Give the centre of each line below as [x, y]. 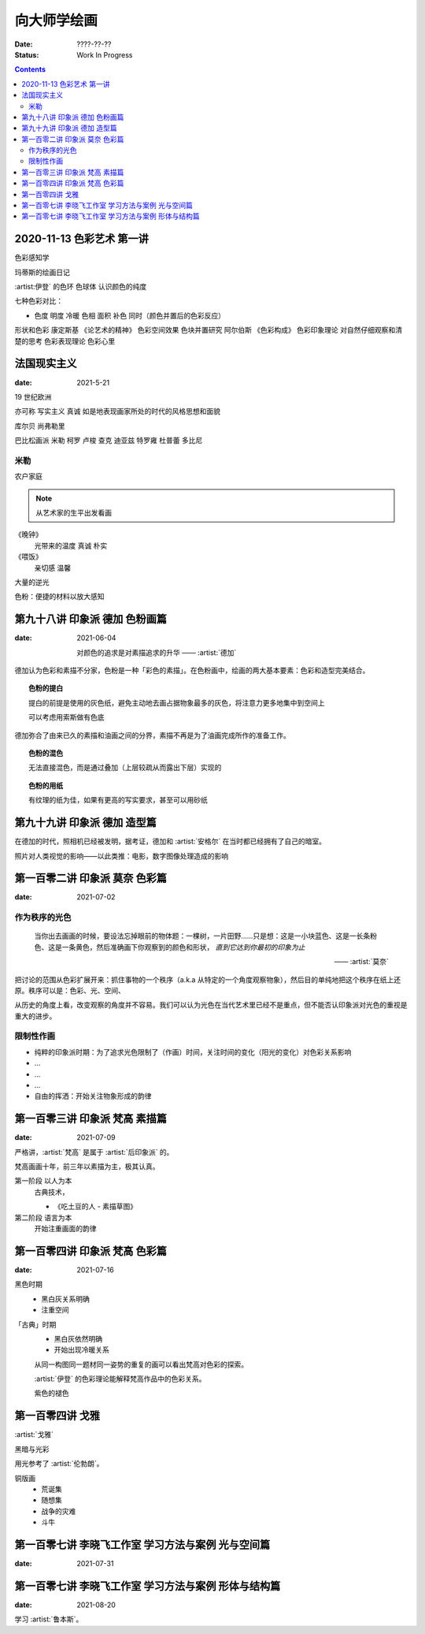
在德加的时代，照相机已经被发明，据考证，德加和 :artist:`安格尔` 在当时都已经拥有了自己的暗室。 [170, 841]
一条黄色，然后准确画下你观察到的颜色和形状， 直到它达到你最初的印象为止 [183, 947]
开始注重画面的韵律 [65, 1229]
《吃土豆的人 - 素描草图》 [96, 1207]
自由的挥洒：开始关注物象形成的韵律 [93, 1096]
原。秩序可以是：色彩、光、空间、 [70, 990]
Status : [27, 54]
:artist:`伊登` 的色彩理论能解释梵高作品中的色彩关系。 [120, 1379]
